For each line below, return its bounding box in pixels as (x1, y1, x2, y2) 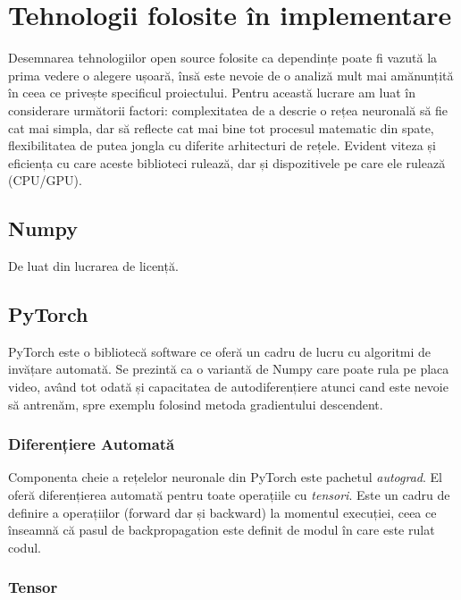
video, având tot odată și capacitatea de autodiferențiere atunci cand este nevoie (8, 377, 448, 396)
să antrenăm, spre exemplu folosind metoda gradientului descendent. (8, 394, 383, 413)
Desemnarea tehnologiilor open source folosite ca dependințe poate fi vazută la (8, 48, 438, 67)
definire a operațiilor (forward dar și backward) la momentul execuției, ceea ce (8, 503, 437, 521)
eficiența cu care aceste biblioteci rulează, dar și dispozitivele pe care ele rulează (8, 153, 446, 172)
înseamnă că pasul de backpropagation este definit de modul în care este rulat (8, 520, 435, 539)
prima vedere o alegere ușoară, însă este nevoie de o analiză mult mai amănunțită (8, 65, 454, 84)
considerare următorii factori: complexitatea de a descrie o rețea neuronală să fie (8, 100, 448, 119)
